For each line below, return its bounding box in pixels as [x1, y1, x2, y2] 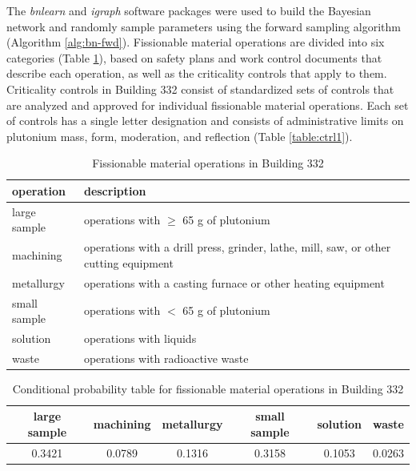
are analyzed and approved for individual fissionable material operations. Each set [6, 96, 409, 113]
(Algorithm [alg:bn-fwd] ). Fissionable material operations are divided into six [6, 34, 385, 50]
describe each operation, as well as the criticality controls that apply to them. [6, 65, 387, 82]
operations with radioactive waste [83, 349, 249, 366]
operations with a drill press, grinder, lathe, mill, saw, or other [83, 239, 391, 256]
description [83, 182, 146, 199]
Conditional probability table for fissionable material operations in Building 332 [12, 380, 404, 397]
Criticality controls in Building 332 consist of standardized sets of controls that [6, 80, 394, 97]
